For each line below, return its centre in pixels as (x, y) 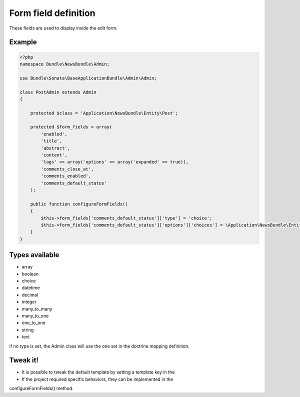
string (28, 329)
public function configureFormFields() (79, 204)
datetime (31, 288)
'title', (51, 141)
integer (29, 302)
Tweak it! (24, 360)
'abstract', (55, 148)
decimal (30, 294)
